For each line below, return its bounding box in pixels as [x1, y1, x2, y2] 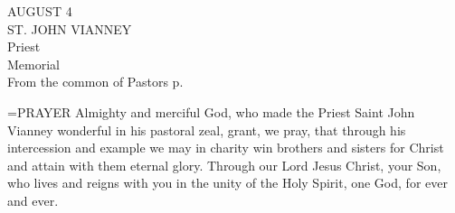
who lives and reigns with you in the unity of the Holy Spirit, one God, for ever [7, 173, 448, 192]
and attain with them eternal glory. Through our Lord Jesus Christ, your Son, [7, 155, 441, 174]
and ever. [7, 190, 59, 209]
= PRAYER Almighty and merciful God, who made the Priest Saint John [7, 102, 415, 121]
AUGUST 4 [7, 2, 72, 20]
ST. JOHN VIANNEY [7, 19, 132, 38]
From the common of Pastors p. [7, 72, 184, 91]
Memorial [7, 54, 60, 73]
